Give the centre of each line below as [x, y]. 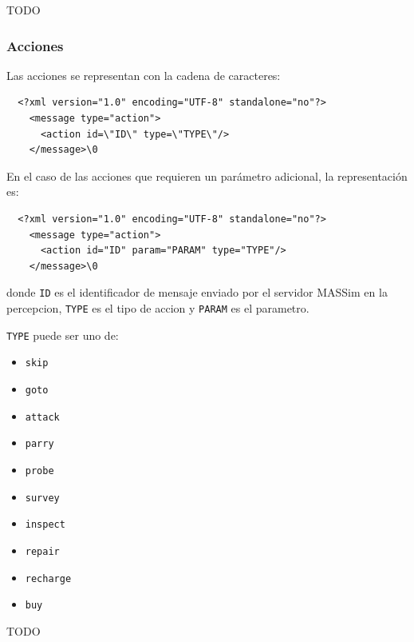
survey [42, 498]
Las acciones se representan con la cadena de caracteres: [144, 75]
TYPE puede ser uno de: [63, 335]
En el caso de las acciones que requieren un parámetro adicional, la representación [207, 175]
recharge [48, 578]
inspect [45, 525]
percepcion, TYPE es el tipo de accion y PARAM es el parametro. [158, 308]
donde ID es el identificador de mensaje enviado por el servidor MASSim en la [197, 292]
